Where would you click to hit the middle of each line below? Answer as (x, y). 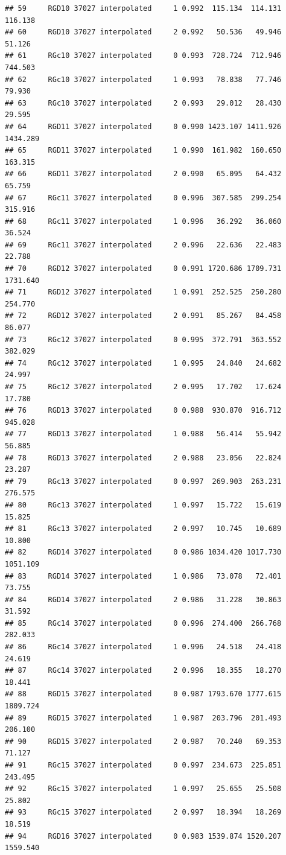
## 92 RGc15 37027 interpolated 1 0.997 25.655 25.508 (143, 789)
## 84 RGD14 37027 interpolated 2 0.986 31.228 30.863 (143, 599)
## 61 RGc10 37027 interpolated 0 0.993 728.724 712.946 (143, 56)
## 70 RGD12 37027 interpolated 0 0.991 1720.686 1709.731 (143, 269)
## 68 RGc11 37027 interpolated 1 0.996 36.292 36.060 (143, 221)
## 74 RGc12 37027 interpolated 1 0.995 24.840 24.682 (143, 363)
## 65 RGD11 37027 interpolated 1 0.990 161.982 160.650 (143, 151)
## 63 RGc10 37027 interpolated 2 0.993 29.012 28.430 (143, 103)
